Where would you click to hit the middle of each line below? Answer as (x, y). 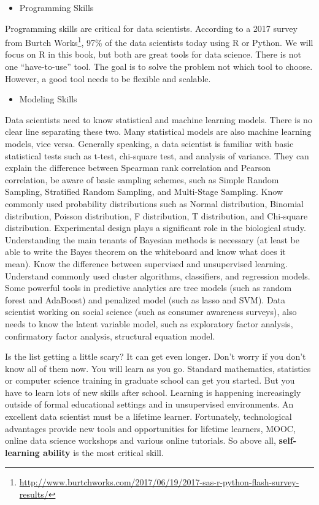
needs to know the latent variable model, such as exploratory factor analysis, (149, 323)
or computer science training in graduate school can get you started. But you (150, 380)
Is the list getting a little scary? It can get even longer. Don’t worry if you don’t (156, 356)
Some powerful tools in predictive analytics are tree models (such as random (148, 288)
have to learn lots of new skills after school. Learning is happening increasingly (153, 392)
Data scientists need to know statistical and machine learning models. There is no (159, 119)
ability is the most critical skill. (103, 452)
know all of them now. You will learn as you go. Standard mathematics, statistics (158, 368)
